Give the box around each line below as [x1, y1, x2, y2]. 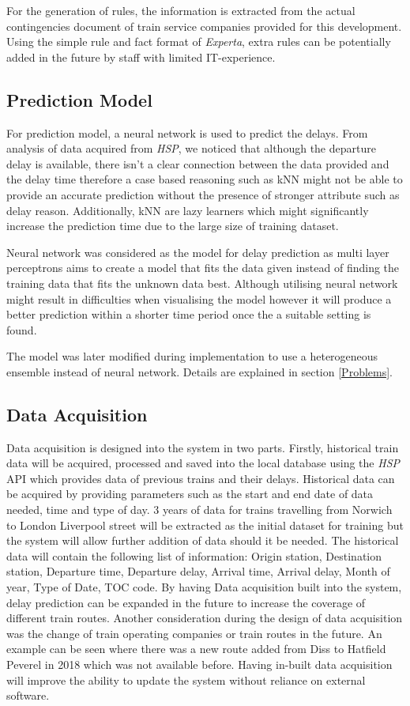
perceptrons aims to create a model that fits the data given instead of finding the [6, 259, 400, 276]
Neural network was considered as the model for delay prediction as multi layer [6, 244, 389, 260]
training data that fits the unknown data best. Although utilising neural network [6, 274, 398, 291]
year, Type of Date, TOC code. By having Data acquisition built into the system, [6, 579, 402, 595]
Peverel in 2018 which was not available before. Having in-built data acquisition [6, 656, 393, 672]
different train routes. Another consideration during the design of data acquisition [6, 610, 403, 626]
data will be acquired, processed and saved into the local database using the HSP [6, 455, 400, 471]
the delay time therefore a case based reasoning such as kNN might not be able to [6, 171, 403, 187]
